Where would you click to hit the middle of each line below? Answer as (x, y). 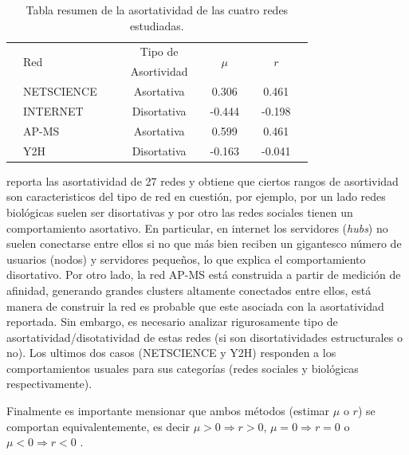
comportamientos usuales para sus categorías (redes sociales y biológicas (183, 368)
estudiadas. (157, 25)
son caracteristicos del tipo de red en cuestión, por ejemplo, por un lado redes (196, 196)
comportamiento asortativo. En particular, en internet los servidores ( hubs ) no (197, 227)
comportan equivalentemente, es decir (98, 426)
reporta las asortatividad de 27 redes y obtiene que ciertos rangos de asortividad (203, 180)
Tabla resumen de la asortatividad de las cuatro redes (157, 10)
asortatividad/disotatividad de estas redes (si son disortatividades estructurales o (204, 337)
